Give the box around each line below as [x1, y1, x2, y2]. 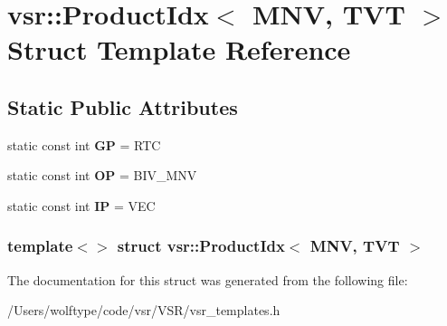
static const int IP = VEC [7, 196, 156, 215]
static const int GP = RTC [7, 135, 161, 154]
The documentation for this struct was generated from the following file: [7, 270, 408, 289]
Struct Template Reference [7, 31, 351, 68]
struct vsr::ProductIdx [117, 235, 285, 257]
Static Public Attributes [7, 92, 238, 120]
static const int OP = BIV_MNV [7, 166, 197, 185]
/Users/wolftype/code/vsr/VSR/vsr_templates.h [7, 301, 281, 320]
